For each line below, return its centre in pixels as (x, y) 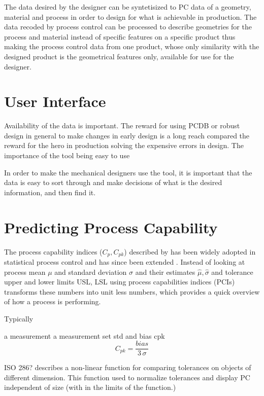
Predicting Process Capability (111, 227)
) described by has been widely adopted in (190, 251)
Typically (19, 318)
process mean (25, 272)
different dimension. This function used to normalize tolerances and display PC (127, 377)
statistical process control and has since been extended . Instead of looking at (125, 262)
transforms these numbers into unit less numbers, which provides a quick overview (132, 291)
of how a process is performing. (53, 301)
